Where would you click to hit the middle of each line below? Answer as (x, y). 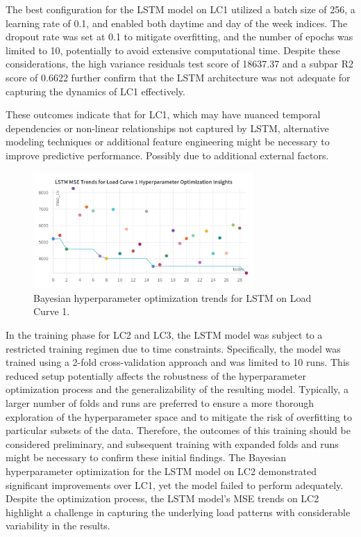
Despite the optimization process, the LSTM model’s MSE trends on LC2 (162, 498)
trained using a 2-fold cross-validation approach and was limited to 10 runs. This (178, 362)
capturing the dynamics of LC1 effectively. (95, 91)
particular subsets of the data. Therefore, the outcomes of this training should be (178, 430)
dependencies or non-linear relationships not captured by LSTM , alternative (167, 128)
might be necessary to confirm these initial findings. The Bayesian (146, 457)
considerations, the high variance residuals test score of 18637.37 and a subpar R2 (180, 64)
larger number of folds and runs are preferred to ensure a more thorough (160, 403)
